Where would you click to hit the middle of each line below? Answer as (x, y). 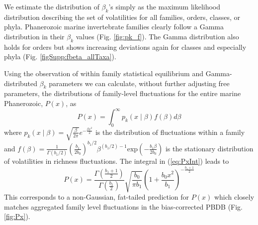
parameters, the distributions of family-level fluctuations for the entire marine (123, 93)
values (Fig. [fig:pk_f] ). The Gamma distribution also (157, 36)
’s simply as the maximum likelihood (165, 6)
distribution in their (34, 36)
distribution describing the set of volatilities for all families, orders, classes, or (122, 17)
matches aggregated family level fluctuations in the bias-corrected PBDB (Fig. (124, 206)
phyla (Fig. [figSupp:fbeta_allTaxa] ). (60, 56)
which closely (234, 196)
